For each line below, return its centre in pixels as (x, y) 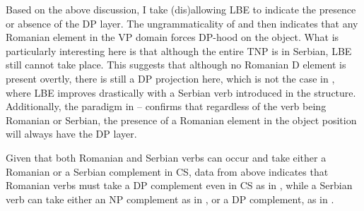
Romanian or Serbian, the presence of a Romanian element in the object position (181, 120)
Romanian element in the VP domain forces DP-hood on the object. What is (172, 37)
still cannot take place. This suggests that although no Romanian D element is (176, 65)
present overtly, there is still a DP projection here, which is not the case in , (170, 78)
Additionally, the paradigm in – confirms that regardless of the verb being (166, 106)
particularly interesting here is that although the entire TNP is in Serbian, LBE (179, 50)
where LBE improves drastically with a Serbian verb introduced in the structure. (181, 92)
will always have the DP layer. (71, 134)
